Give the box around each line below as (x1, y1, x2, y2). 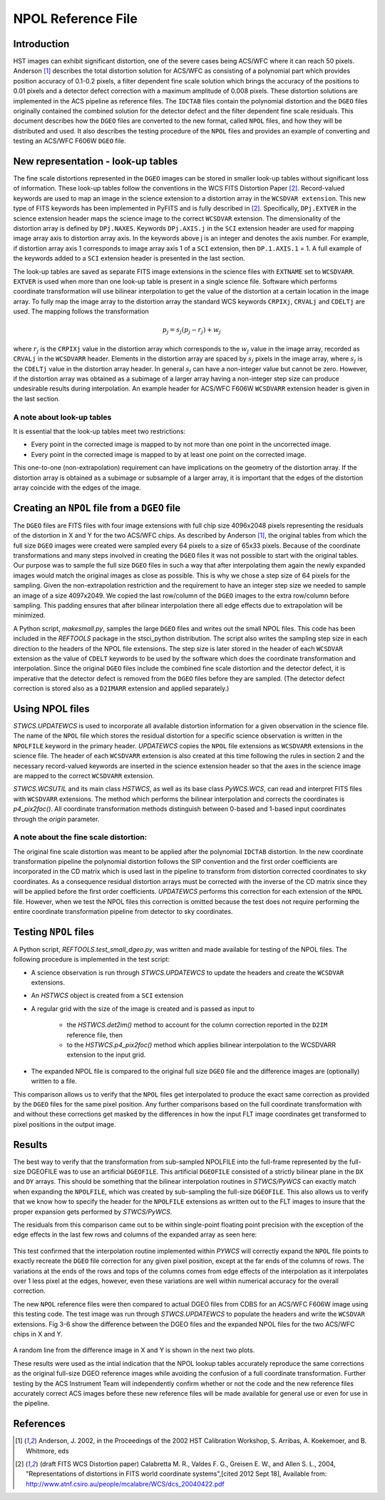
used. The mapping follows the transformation (13, 307, 149, 316)
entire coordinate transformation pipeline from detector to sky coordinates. (13, 907, 233, 916)
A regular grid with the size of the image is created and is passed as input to (31, 1004, 255, 1013)
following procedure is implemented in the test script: (13, 955, 170, 964)
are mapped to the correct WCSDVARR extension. (13, 771, 155, 780)
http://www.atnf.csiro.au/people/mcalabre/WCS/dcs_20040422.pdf (26, 1479, 225, 1488)
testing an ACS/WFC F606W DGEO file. (13, 136, 126, 146)
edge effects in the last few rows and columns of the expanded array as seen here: (13, 1230, 257, 1239)
